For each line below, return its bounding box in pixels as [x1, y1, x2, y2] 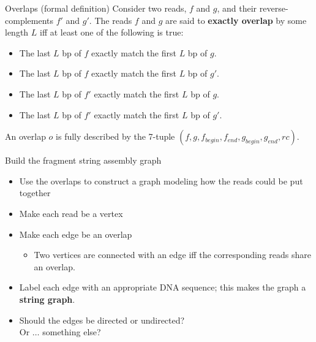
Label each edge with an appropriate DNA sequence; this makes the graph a [19, 281, 306, 294]
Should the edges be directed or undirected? [19, 313, 185, 326]
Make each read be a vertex [19, 207, 123, 219]
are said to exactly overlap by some [165, 13, 307, 26]
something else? [42, 325, 101, 338]
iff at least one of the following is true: [40, 26, 184, 39]
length [5, 26, 29, 39]
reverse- [259, 2, 288, 14]
